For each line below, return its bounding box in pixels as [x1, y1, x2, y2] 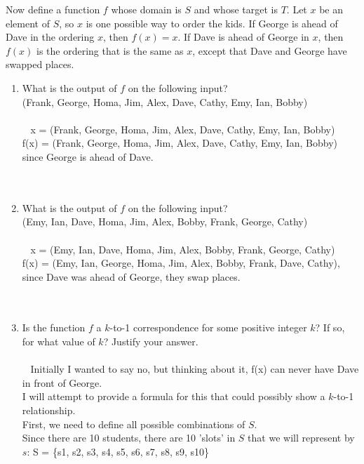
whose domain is [111, 2, 182, 16]
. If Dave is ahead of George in [177, 29, 309, 44]
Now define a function [6, 2, 100, 16]
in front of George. [22, 375, 102, 390]
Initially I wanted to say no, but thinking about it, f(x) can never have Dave [30, 362, 359, 376]
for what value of [22, 334, 95, 349]
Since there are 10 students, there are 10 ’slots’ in [22, 430, 236, 445]
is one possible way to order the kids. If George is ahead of [86, 15, 338, 30]
